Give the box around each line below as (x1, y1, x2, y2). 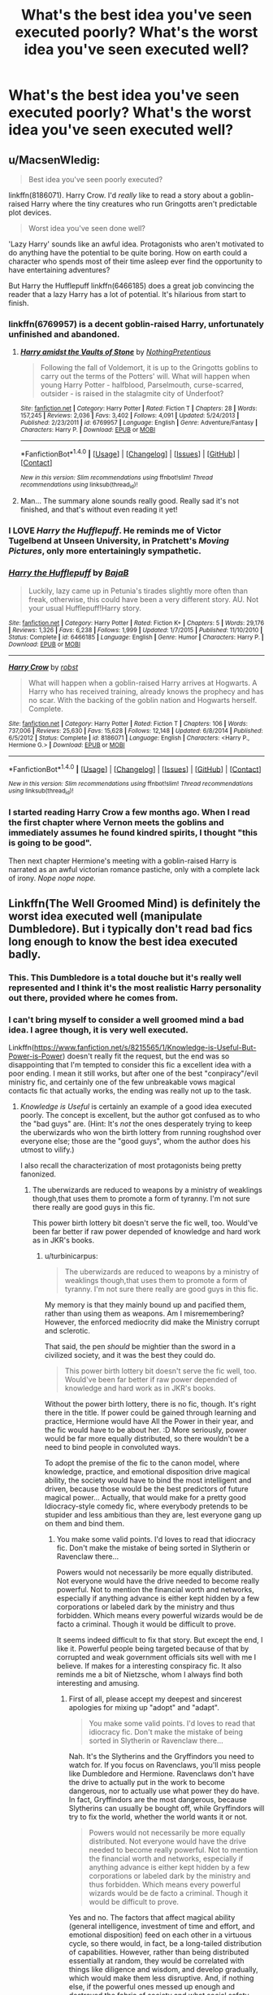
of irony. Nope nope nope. (8, 873, 96, 883)
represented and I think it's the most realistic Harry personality (8, 982, 262, 993)
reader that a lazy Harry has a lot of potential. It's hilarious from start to (8, 290, 246, 299)
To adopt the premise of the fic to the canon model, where (44, 1458, 240, 1468)
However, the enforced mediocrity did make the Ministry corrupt (44, 1317, 260, 1327)
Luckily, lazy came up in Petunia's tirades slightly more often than (28, 586, 248, 596)
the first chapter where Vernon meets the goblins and (8, 817, 225, 828)
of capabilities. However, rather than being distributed (68, 1947, 249, 1958)
